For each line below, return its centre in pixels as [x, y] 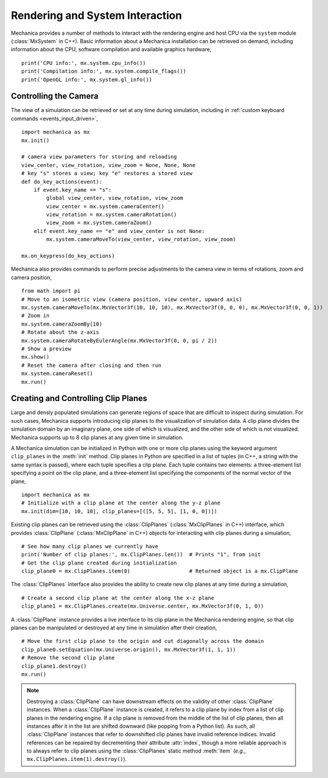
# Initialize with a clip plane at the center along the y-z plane [121, 503]
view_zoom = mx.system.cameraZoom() [99, 223]
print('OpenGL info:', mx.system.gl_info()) [87, 79]
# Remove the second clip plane [68, 658]
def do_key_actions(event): [62, 182]
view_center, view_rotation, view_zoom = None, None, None [109, 165]
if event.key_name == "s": [73, 190]
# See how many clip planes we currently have [90, 546]
